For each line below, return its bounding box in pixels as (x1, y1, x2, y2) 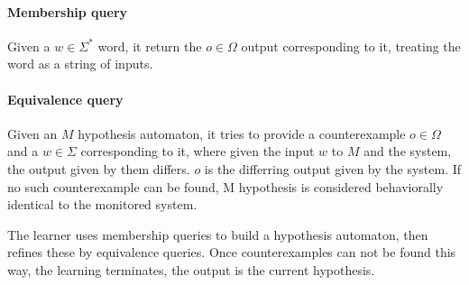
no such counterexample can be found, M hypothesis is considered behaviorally (7, 177, 444, 196)
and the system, (363, 142, 452, 161)
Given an (7, 124, 58, 142)
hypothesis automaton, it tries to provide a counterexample (78, 124, 406, 142)
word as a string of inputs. (7, 54, 153, 73)
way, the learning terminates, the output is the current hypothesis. (7, 260, 375, 279)
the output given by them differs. (7, 159, 190, 178)
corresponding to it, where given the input (80, 142, 315, 161)
